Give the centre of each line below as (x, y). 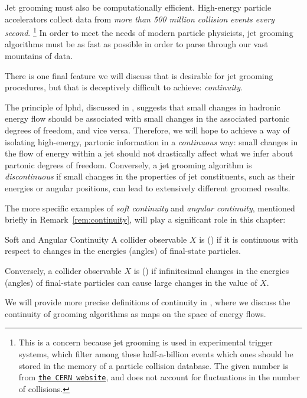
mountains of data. (39, 56)
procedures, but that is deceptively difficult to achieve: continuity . (124, 87)
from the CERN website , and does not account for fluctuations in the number (159, 377)
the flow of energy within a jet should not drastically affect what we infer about (149, 153)
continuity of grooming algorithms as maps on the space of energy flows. (135, 313)
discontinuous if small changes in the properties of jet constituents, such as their (150, 176)
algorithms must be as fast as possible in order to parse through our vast (137, 44)
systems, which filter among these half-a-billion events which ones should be (156, 353)
